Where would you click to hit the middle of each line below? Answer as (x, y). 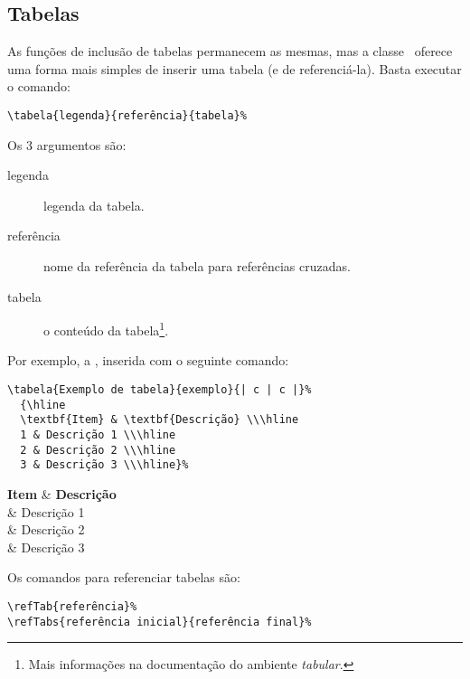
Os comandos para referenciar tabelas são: (124, 577)
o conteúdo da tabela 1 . (106, 329)
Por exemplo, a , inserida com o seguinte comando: (148, 360)
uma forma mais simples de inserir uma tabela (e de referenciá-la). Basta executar (235, 68)
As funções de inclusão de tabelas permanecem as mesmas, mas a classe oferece (230, 51)
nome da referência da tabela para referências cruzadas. (197, 266)
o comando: (39, 86)
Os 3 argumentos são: (67, 144)
